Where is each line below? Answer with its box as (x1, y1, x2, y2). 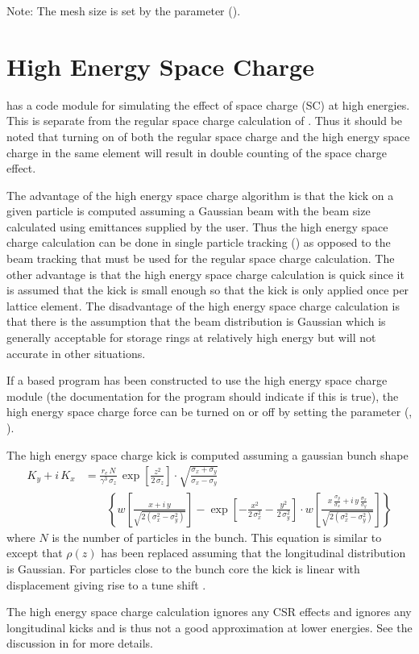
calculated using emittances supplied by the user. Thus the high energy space (6, 218, 388, 235)
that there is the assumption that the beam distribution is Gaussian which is (6, 313, 386, 330)
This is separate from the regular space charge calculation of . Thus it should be (6, 112, 403, 129)
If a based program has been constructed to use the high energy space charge (6, 372, 388, 389)
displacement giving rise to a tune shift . (6, 576, 206, 593)
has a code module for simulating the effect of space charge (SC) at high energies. (6, 96, 410, 113)
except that (6, 544, 63, 561)
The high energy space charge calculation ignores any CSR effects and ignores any (6, 603, 412, 620)
